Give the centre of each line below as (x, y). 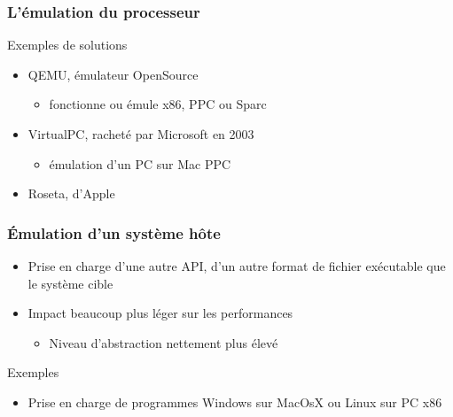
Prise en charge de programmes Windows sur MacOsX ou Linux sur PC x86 (235, 402)
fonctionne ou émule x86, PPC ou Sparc (158, 104)
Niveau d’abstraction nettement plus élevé (164, 342)
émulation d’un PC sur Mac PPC (140, 163)
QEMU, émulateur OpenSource (113, 74)
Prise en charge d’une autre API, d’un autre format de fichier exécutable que (237, 266)
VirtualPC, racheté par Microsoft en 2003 (141, 134)
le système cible (70, 283)
